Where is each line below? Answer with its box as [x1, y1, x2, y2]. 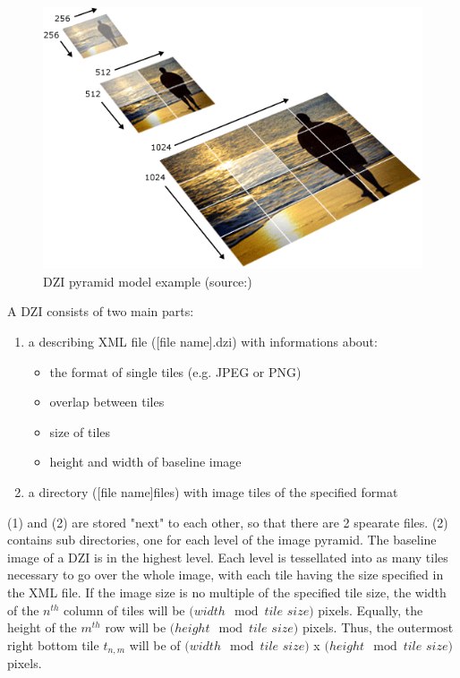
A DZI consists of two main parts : [7, 302, 194, 321]
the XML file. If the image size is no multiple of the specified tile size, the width [7, 583, 447, 602]
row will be [105, 618, 166, 637]
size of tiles [49, 422, 111, 441]
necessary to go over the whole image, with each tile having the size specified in [7, 565, 444, 584]
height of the [7, 618, 77, 637]
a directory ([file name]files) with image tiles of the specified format [28, 483, 398, 502]
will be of [129, 635, 181, 654]
